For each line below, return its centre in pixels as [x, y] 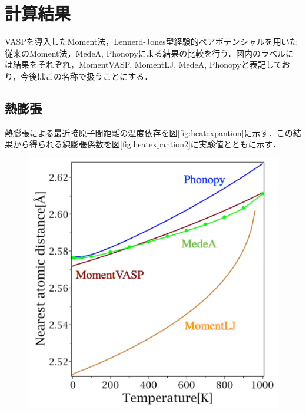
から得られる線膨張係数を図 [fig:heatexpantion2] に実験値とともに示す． [147, 144]
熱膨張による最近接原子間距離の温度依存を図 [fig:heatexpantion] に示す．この [149, 132]
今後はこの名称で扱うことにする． [87, 76]
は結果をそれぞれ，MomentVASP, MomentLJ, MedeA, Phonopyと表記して [143, 65]
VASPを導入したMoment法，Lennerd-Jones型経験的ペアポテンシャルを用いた [151, 42]
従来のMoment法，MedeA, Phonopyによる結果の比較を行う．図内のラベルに [149, 53]
